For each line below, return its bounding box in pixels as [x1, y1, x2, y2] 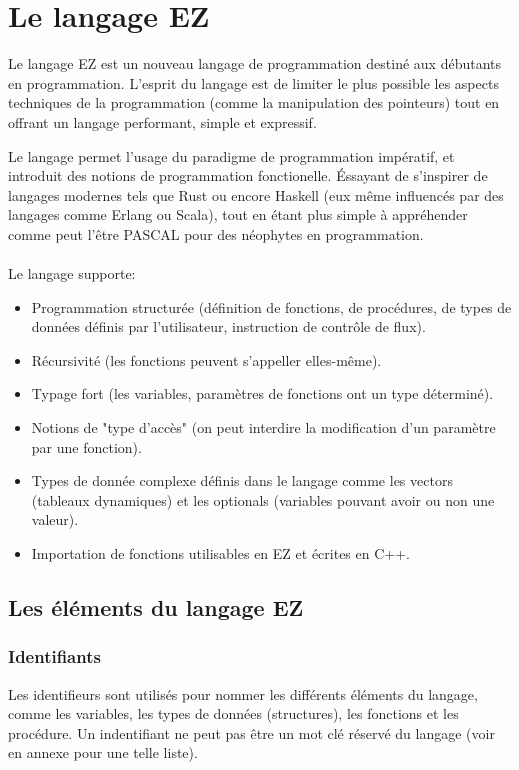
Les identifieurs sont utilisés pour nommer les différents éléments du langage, [8, 683, 478, 704]
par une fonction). [31, 436, 142, 457]
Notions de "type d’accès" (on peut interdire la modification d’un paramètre [31, 417, 496, 438]
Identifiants [8, 644, 101, 669]
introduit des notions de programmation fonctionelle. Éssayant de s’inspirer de [8, 165, 488, 186]
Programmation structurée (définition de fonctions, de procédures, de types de [31, 296, 512, 317]
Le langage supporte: [8, 263, 136, 284]
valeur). [31, 509, 79, 530]
